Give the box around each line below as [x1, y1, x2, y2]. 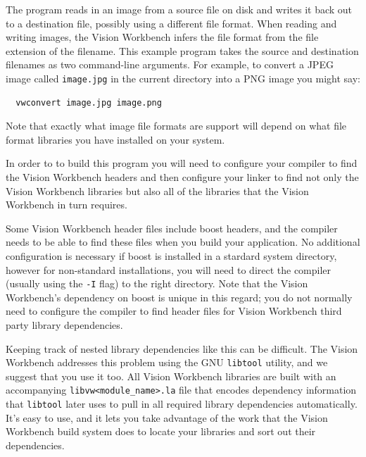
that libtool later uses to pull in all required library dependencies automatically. [6, 396, 358, 411]
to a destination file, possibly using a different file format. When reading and [6, 15, 337, 30]
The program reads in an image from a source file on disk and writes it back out [6, 2, 353, 16]
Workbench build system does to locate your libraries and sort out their [6, 424, 316, 439]
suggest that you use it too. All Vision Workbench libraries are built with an [6, 368, 336, 383]
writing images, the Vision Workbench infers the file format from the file [6, 30, 319, 44]
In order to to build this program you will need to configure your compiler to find [6, 156, 358, 170]
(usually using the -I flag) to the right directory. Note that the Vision [6, 276, 308, 291]
